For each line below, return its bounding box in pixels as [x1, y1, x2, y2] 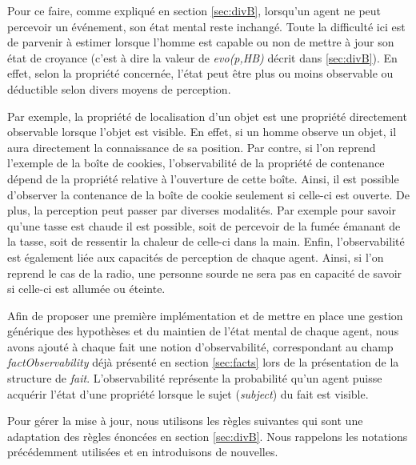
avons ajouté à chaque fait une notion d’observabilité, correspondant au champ [7, 338, 394, 355]
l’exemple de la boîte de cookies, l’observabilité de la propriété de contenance [7, 154, 385, 171]
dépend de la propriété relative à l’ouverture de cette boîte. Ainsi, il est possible [7, 170, 399, 186]
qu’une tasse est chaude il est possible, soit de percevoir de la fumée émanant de [7, 217, 401, 234]
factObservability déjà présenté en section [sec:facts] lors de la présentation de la [7, 354, 399, 371]
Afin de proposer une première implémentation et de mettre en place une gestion [7, 307, 403, 323]
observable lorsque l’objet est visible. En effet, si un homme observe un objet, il [7, 123, 397, 140]
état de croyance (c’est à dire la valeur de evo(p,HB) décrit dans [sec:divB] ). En [7, 49, 398, 66]
